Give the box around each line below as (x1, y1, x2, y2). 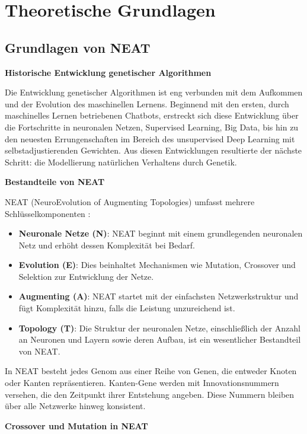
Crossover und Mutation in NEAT (5, 419, 148, 432)
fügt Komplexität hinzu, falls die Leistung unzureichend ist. (18, 302, 235, 314)
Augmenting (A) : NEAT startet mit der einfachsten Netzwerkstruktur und (18, 290, 299, 302)
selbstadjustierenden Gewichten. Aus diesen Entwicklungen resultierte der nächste (5, 144, 302, 157)
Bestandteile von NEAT (5, 175, 105, 188)
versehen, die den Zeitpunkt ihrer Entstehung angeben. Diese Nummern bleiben (5, 388, 295, 400)
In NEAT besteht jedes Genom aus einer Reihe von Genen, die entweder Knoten (5, 365, 297, 377)
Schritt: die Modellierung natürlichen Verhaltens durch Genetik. (5, 155, 237, 168)
